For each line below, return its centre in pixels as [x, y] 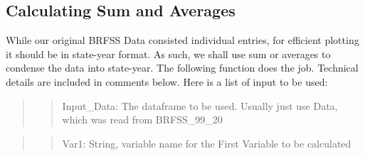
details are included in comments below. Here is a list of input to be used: [167, 81]
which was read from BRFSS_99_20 [142, 119]
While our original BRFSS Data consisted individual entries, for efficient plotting [182, 40]
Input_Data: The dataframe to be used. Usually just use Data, [200, 105]
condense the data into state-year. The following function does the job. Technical [182, 68]
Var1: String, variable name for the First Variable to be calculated [207, 143]
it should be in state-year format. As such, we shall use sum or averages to [168, 54]
